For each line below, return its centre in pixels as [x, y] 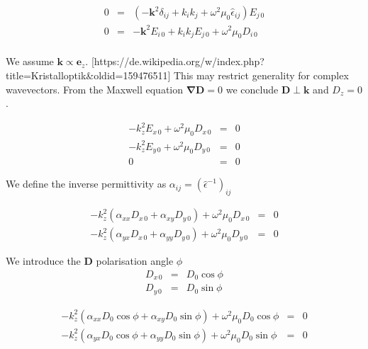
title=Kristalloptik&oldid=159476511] [88, 75]
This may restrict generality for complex [261, 75]
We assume [30, 61]
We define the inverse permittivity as [86, 184]
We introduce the [43, 261]
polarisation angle [135, 261]
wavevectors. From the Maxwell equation [94, 89]
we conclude [252, 89]
